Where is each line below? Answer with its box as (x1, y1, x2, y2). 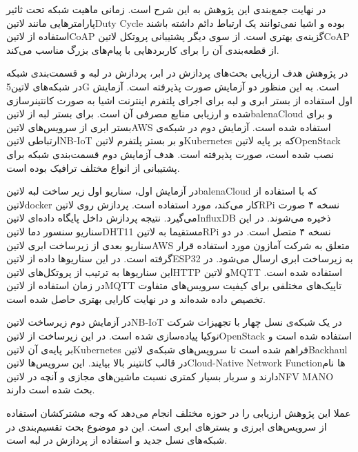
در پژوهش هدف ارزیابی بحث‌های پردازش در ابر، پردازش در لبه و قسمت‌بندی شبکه (6, 66, 348, 80)
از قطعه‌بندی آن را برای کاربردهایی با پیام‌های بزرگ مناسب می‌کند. (6, 42, 279, 57)
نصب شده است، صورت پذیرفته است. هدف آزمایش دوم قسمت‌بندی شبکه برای (6, 146, 335, 161)
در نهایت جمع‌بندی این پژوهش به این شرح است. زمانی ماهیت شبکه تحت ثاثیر (6, 2, 326, 16)
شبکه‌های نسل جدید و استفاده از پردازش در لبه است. (6, 433, 228, 447)
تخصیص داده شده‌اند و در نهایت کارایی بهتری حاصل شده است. (6, 291, 266, 306)
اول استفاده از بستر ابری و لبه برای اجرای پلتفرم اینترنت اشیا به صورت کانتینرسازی (6, 92, 352, 107)
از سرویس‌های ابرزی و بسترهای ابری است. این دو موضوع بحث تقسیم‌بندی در (6, 419, 327, 433)
